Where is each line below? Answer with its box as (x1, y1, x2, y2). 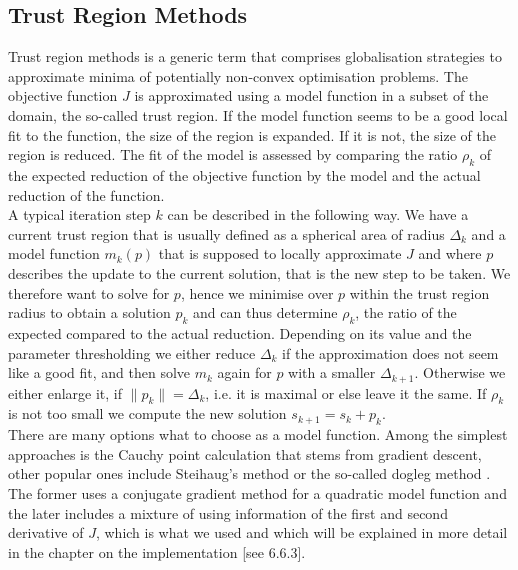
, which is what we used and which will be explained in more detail (95, 522, 508, 543)
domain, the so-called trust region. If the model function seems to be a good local (8, 104, 508, 125)
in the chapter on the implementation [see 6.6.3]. (8, 541, 306, 562)
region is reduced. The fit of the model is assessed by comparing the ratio (8, 144, 458, 165)
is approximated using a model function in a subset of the (134, 85, 489, 106)
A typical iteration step (8, 204, 151, 225)
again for (217, 362, 272, 383)
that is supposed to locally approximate (158, 243, 402, 264)
